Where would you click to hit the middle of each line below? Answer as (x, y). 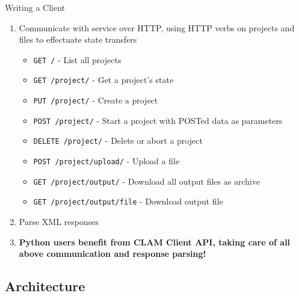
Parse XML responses (59, 222)
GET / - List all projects (77, 59)
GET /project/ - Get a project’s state (103, 80)
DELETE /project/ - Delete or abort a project (118, 140)
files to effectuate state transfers (78, 39)
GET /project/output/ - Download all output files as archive (147, 181)
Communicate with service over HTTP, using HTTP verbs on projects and (157, 27)
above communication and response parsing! (113, 254)
